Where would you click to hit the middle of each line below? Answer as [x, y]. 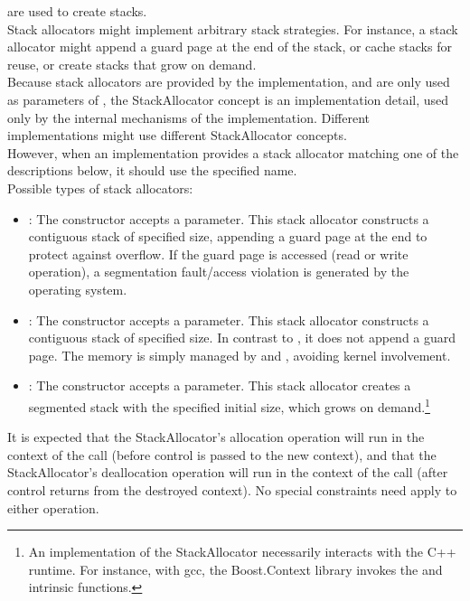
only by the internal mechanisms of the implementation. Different [188, 117]
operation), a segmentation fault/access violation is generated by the [219, 272]
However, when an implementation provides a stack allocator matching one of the [233, 152]
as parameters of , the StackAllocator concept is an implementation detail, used [228, 99]
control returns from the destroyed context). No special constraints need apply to [232, 489]
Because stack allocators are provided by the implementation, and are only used [229, 82]
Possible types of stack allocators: [100, 188]
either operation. [53, 507]
